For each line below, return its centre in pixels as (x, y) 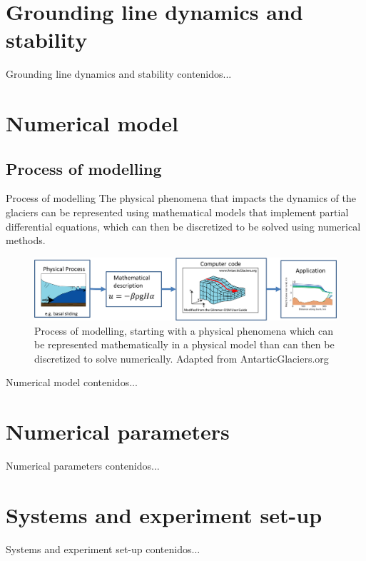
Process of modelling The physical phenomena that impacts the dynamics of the (181, 198)
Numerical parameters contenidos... (83, 466)
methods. (26, 240)
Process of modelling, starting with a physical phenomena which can (184, 330)
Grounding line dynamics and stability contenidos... (119, 74)
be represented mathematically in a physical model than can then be (184, 344)
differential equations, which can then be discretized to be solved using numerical (183, 226)
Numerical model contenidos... (72, 382)
